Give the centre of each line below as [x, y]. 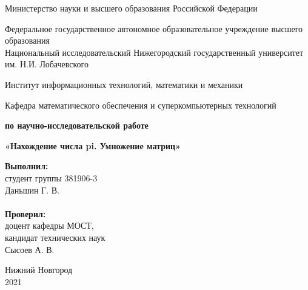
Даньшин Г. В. [32, 190]
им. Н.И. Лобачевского [47, 64]
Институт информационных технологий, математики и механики [124, 84]
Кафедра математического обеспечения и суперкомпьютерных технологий [141, 105]
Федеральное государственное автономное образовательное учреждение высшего [154, 28]
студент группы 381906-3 [51, 177]
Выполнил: [27, 166]
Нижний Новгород [39, 270]
